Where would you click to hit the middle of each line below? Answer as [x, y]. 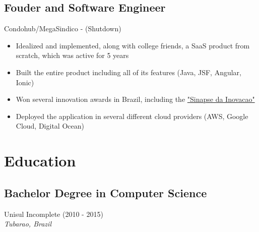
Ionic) [25, 82]
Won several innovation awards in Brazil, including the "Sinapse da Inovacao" [135, 99]
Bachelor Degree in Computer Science [106, 192]
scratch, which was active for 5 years [72, 55]
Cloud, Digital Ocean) [50, 126]
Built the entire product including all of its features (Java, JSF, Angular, [128, 72]
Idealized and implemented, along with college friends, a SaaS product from [133, 45]
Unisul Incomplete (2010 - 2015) [54, 214]
